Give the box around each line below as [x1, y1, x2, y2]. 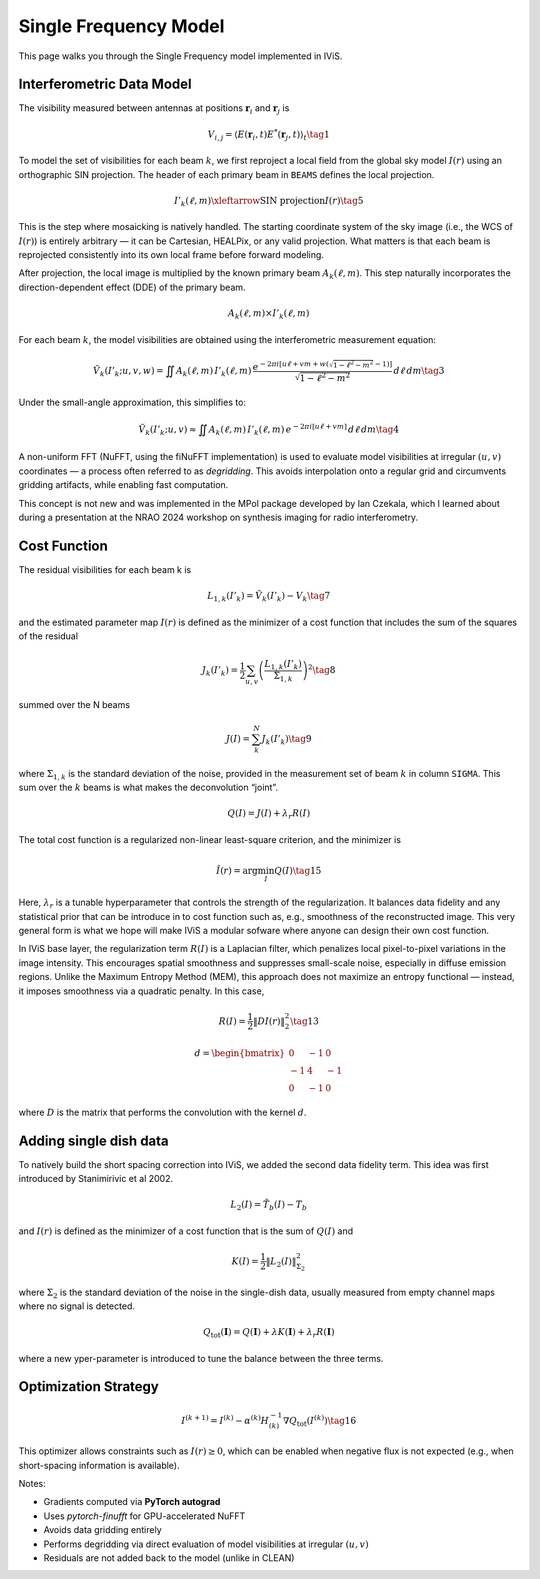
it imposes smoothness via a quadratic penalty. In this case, [18, 985, 265, 997]
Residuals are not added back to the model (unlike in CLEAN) [43, 1552, 295, 1564]
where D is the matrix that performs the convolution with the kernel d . [18, 1106, 307, 1118]
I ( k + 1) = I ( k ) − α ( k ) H [181, 1413, 270, 1426]
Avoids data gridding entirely [43, 1524, 162, 1536]
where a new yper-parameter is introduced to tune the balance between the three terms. [18, 1352, 384, 1364]
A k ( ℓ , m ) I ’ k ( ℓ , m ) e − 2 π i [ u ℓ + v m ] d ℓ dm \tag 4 [208, 422, 400, 437]
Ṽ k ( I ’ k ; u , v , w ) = [93, 365, 164, 379]
